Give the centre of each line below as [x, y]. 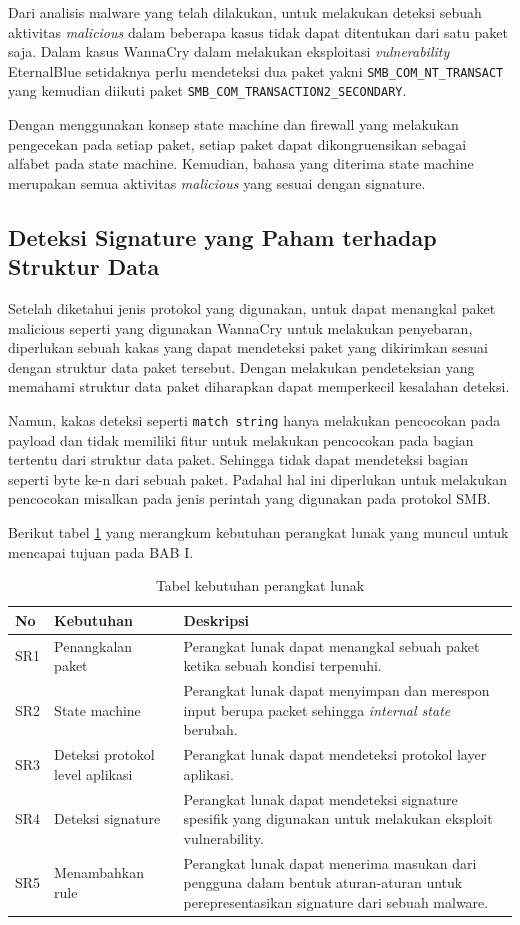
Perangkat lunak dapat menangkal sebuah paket [331, 645]
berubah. [210, 729]
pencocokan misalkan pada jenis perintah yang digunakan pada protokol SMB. [249, 498]
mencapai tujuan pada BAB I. [101, 551]
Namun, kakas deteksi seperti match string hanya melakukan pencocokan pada [254, 420]
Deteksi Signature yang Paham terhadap [222, 236]
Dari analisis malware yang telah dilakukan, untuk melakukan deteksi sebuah [245, 12]
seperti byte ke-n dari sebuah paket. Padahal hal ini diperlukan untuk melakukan [258, 478]
